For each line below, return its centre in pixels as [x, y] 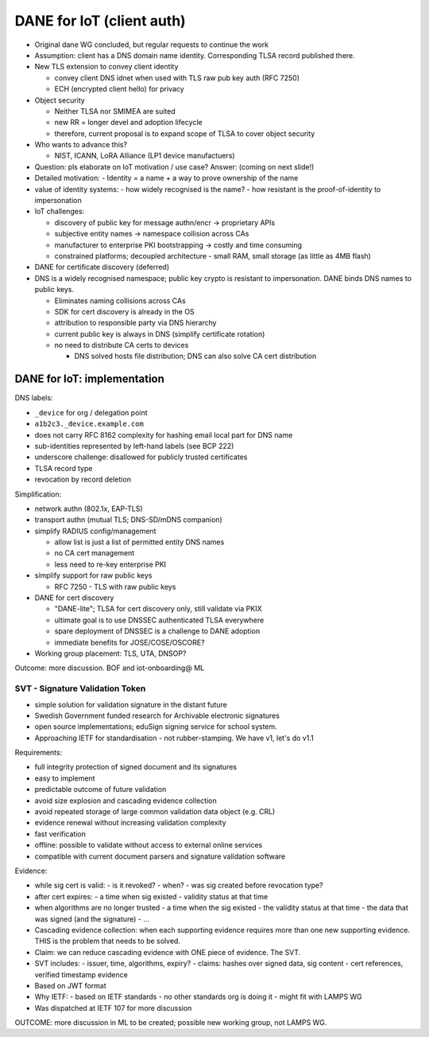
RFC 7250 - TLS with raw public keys [115, 587]
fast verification [60, 834]
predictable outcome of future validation [100, 789]
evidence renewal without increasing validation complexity [130, 823]
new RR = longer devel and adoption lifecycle [128, 123]
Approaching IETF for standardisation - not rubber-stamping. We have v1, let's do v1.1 [174, 738]
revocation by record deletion [83, 480]
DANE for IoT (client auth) [100, 21]
